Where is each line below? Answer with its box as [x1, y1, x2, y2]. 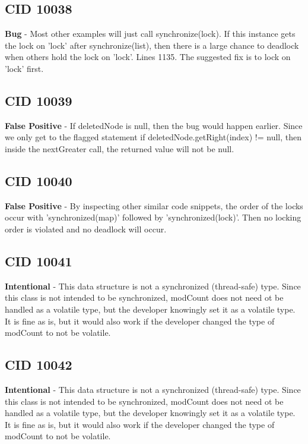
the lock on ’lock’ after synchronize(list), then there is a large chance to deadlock [5, 39, 299, 51]
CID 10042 [5, 355, 72, 374]
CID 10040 [5, 171, 72, 190]
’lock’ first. [5, 62, 44, 74]
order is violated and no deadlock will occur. [5, 222, 167, 235]
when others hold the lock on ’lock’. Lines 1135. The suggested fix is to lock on [5, 51, 291, 63]
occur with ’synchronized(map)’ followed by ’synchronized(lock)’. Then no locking [5, 211, 301, 223]
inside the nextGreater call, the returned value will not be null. [5, 142, 234, 155]
